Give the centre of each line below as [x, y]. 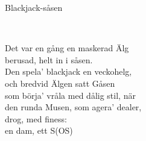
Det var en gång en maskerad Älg [67, 48]
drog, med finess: [36, 118]
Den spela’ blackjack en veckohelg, [68, 71]
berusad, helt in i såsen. [49, 59]
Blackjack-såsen [34, 7]
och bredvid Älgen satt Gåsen [60, 83]
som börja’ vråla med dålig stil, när [70, 95]
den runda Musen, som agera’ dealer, [73, 107]
